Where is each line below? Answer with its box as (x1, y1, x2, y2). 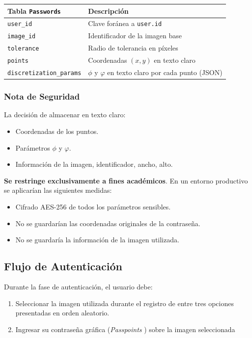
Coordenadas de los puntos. (15, 126, 99, 136)
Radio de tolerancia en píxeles (88, 43, 178, 53)
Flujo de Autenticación (4, 259, 123, 274)
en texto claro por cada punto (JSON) (107, 67, 223, 78)
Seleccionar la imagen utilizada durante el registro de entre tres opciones (15, 298, 234, 308)
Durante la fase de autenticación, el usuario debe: (4, 281, 153, 291)
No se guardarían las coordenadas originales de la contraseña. (15, 218, 200, 228)
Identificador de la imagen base (88, 30, 182, 41)
